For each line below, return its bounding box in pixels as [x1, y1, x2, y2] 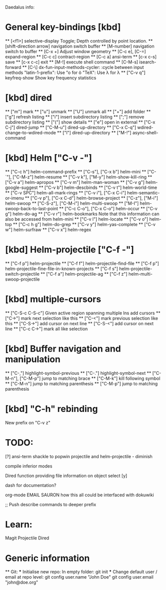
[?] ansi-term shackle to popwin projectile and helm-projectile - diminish [5, 453, 153, 459]
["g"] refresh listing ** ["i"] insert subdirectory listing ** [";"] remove [5, 114, 145, 119]
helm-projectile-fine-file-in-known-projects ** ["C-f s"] [5, 265, 118, 272]
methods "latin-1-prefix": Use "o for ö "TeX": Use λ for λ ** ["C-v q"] [5, 69, 146, 75]
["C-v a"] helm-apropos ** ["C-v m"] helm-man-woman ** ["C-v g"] [5, 179, 145, 185]
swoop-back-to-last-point [5, 205, 58, 211]
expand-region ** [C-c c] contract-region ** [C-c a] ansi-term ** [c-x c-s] [5, 54, 157, 59]
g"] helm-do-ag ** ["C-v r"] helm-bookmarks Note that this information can [5, 211, 160, 217]
